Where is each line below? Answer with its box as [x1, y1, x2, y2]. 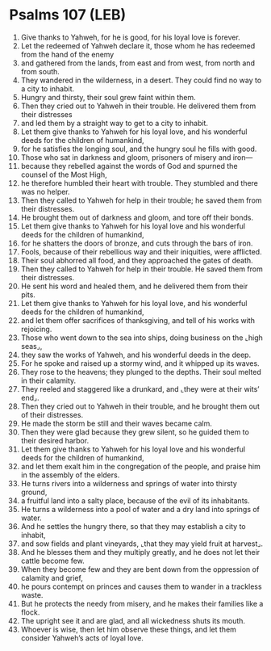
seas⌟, [20, 341, 43, 351]
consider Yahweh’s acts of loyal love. [20, 632, 144, 643]
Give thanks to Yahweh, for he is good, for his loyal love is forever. [20, 32, 240, 42]
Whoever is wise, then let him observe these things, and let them [20, 624, 237, 634]
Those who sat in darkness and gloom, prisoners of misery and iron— [20, 152, 253, 162]
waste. [20, 590, 44, 599]
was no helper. [20, 187, 71, 196]
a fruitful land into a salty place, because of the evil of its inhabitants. [20, 495, 251, 506]
